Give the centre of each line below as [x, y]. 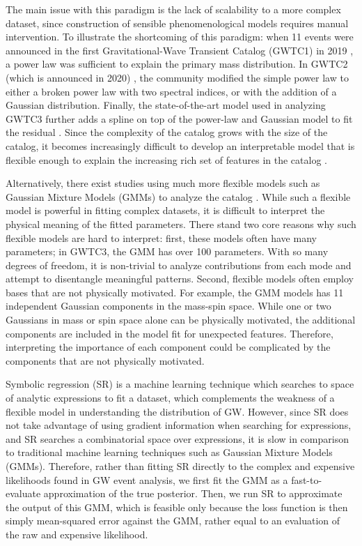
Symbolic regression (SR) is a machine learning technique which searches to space [180, 384]
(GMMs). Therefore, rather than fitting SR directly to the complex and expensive [180, 466]
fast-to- [307, 479]
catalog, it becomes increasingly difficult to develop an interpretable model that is [180, 145]
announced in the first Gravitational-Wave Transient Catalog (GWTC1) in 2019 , [180, 50]
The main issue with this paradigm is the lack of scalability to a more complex [173, 9]
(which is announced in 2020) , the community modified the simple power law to [177, 77]
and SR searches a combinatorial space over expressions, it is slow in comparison [177, 438]
